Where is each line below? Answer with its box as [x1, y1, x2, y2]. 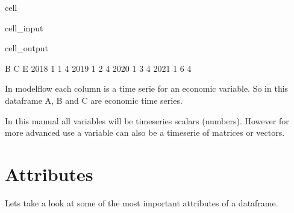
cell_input [5, 21, 43, 34]
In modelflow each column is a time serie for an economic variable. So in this [5, 82, 289, 95]
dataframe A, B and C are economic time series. [5, 94, 183, 106]
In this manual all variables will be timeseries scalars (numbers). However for [5, 114, 289, 127]
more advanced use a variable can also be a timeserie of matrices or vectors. [5, 126, 285, 139]
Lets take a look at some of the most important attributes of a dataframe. [5, 196, 278, 209]
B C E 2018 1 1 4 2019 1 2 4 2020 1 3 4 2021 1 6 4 [5, 62, 192, 74]
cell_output [5, 42, 48, 54]
